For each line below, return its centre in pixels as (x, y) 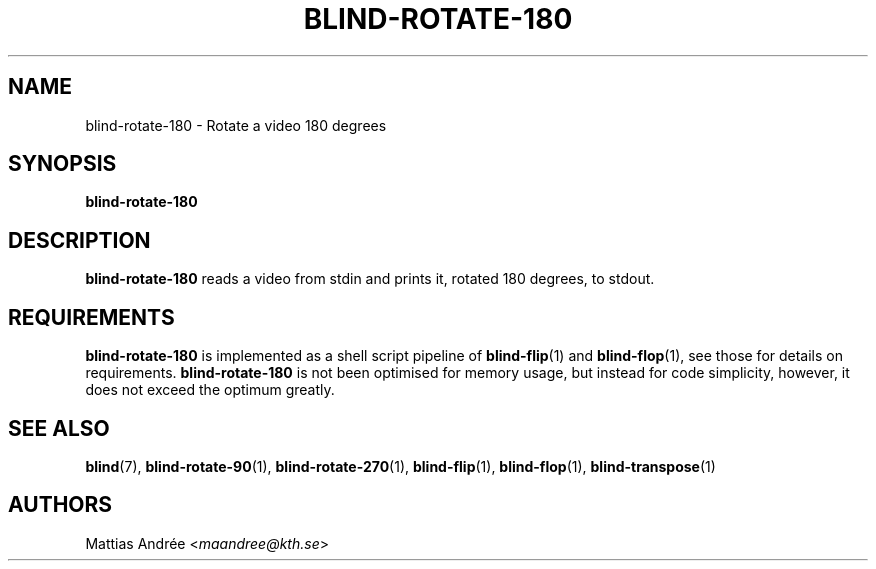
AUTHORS (60, 505)
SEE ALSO (59, 428)
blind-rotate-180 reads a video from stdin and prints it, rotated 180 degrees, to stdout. (370, 279)
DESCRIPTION (79, 240)
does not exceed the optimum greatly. (210, 390)
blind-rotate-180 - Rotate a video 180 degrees (236, 125)
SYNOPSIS (62, 164)
